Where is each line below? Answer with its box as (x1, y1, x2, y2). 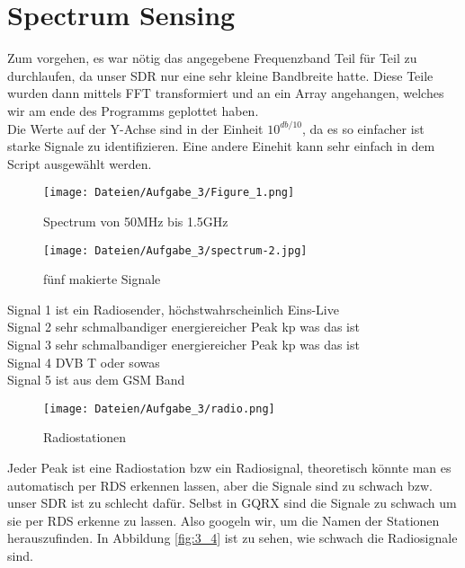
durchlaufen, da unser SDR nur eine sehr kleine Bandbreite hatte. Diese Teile (7, 66, 434, 84)
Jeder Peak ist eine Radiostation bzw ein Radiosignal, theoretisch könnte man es (7, 458, 452, 476)
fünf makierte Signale (43, 270, 161, 288)
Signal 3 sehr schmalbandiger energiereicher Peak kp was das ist (7, 334, 360, 353)
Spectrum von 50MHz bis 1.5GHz (43, 211, 228, 230)
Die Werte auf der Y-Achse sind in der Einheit (7, 119, 264, 138)
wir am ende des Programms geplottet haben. (7, 101, 259, 120)
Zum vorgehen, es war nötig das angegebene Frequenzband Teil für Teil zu (7, 49, 417, 67)
